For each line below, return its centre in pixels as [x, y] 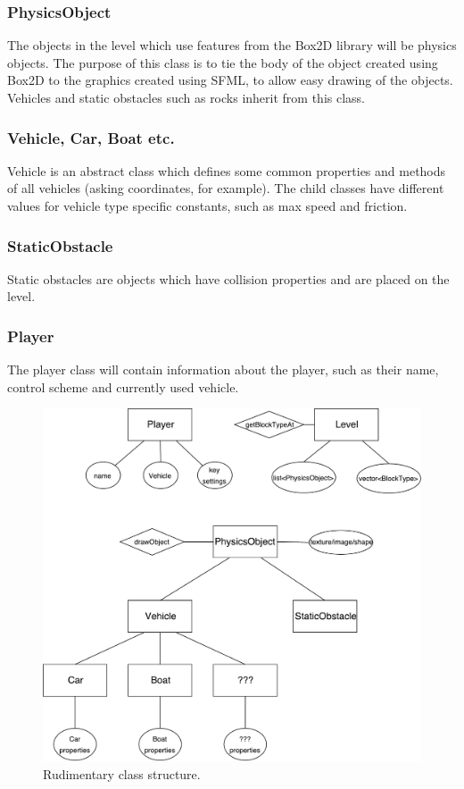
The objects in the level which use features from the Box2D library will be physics [232, 45]
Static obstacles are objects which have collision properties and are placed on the [228, 278]
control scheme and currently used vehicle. [123, 386]
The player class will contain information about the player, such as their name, [223, 369]
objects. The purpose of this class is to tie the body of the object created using [223, 62]
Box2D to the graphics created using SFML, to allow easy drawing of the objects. [230, 80]
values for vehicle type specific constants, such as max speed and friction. [207, 206]
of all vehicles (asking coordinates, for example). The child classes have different [226, 188]
